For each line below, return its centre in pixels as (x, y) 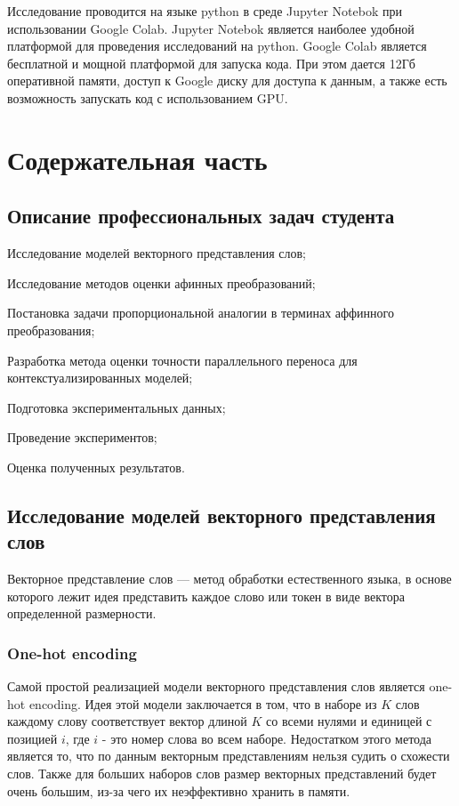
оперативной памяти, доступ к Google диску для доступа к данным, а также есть (227, 81)
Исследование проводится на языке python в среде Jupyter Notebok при (205, 11)
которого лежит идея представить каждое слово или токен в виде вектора (206, 596)
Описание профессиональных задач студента (201, 216)
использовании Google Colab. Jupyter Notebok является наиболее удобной (211, 28)
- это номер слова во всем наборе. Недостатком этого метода (267, 738)
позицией (32, 738)
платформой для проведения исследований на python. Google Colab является (217, 46)
